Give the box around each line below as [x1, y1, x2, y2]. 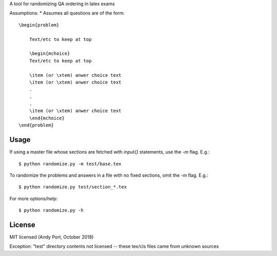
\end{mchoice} [29, 115, 65, 121]
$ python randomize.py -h [18, 207, 84, 214]
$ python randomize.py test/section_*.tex [18, 184, 127, 190]
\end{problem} [18, 122, 54, 128]
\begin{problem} [18, 22, 60, 28]
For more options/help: [9, 195, 58, 202]
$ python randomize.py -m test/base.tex [18, 161, 122, 166]
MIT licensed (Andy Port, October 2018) [9, 234, 94, 240]
